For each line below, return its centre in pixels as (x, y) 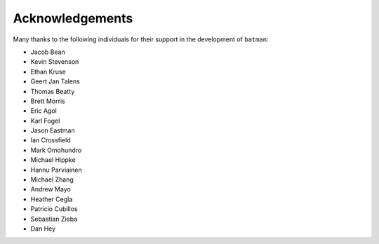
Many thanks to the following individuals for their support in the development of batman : (141, 39)
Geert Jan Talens (55, 81)
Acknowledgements (73, 18)
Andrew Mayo (51, 189)
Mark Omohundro (56, 150)
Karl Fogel (45, 121)
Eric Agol (44, 111)
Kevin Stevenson (55, 62)
